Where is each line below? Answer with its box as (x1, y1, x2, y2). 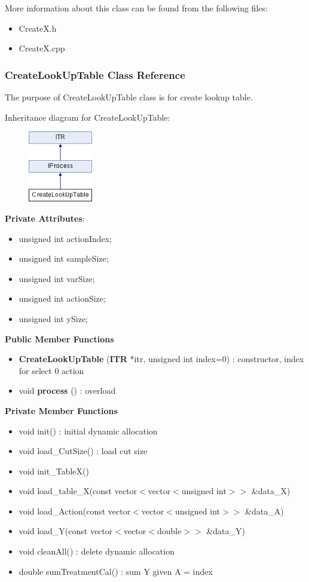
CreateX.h (19, 22, 57, 34)
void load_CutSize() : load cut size (19, 445, 148, 457)
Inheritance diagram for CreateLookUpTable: (5, 111, 170, 123)
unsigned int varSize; (19, 272, 95, 284)
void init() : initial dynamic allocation (19, 424, 158, 437)
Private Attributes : (5, 212, 85, 224)
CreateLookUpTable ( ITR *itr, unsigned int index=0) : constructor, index (19, 353, 304, 365)
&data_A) (245, 504, 284, 517)
